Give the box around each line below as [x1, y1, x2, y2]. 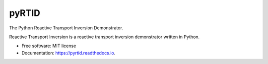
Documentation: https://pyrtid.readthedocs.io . [21, 50, 116, 56]
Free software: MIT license [21, 43, 76, 49]
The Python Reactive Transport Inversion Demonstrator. [9, 25, 124, 31]
